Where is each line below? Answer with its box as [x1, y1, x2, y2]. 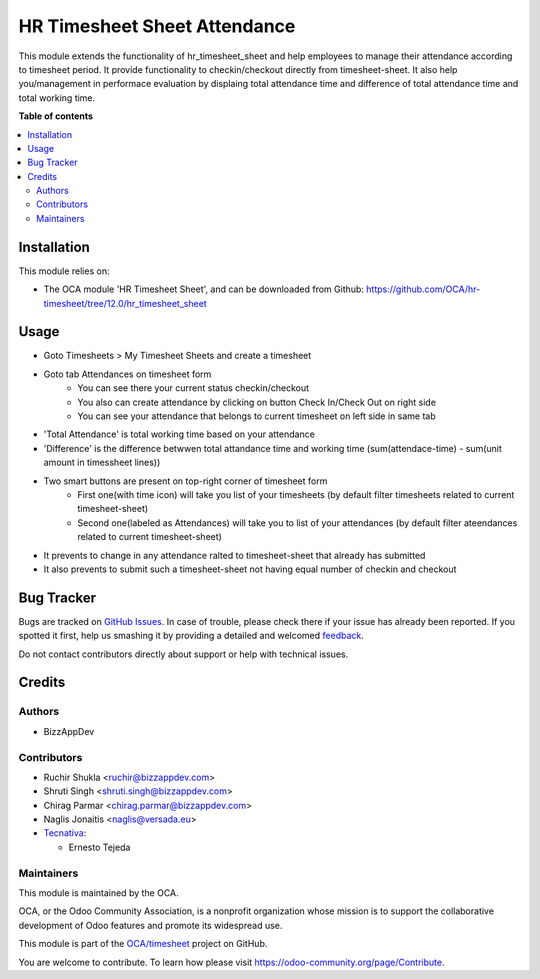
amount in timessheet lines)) [43, 456, 161, 469]
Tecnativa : [43, 827, 87, 839]
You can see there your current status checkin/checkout [77, 382, 310, 394]
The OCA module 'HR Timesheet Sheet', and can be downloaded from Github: [43, 283, 365, 295]
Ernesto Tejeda [68, 841, 131, 853]
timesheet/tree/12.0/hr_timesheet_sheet [43, 297, 207, 309]
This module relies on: [18, 265, 110, 277]
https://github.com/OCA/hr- [366, 283, 481, 295]
